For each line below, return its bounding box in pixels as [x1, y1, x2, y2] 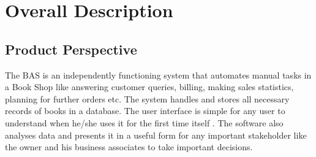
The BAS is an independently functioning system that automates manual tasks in [5, 68, 312, 81]
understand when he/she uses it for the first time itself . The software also [5, 116, 284, 129]
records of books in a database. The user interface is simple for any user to [5, 104, 285, 117]
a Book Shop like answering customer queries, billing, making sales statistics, [5, 80, 294, 93]
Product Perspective [5, 39, 137, 58]
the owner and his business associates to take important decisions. [5, 140, 253, 153]
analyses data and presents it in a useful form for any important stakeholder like [5, 128, 307, 141]
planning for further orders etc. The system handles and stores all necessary [5, 92, 290, 105]
